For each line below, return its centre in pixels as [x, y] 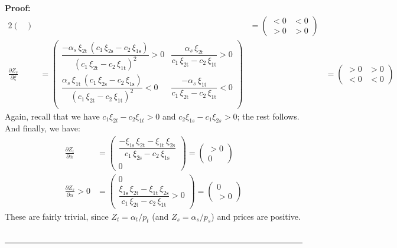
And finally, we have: [43, 128]
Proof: [18, 8]
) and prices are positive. [256, 216]
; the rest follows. [268, 116]
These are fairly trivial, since [57, 216]
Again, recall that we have [52, 116]
